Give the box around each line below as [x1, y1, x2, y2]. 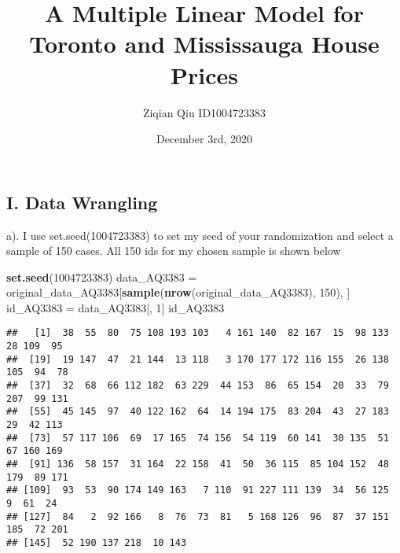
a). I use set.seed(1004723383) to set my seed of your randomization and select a [6, 227, 394, 243]
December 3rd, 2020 [156, 131, 252, 147]
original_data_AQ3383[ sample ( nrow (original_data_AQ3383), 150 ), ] [6, 284, 350, 300]
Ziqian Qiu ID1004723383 [142, 104, 266, 120]
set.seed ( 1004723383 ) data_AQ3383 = [6, 268, 197, 285]
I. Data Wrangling [6, 190, 158, 214]
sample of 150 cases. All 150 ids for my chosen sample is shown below [6, 242, 341, 259]
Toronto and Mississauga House [29, 28, 380, 60]
